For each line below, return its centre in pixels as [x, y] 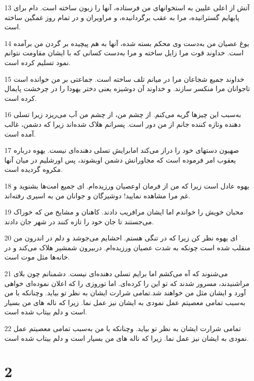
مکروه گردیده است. [34, 169]
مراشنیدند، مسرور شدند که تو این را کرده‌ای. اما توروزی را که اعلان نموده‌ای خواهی [127, 283]
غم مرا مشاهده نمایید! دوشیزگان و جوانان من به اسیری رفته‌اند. [97, 195]
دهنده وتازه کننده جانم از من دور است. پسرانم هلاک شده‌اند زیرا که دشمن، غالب [123, 124]
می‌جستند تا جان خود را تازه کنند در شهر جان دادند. [79, 221]
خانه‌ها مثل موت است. [37, 257]
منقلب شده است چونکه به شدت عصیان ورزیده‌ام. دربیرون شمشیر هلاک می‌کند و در [127, 247]
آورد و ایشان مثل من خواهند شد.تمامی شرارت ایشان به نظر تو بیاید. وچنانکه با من [125, 293]
